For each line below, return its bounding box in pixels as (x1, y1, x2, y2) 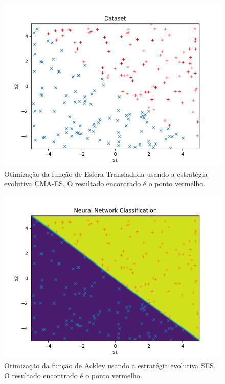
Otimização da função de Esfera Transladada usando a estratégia (4, 168, 208, 179)
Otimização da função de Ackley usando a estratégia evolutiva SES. (4, 360, 216, 371)
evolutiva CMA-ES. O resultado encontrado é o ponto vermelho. (4, 178, 206, 189)
